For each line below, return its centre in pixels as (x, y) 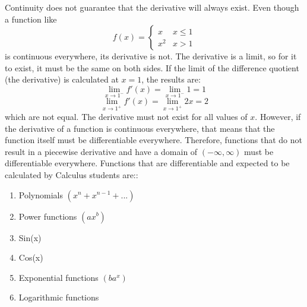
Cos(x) (31, 257)
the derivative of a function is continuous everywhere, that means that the (140, 128)
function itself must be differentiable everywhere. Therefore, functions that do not (153, 140)
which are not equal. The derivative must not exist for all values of (126, 116)
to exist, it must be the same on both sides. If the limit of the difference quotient (152, 67)
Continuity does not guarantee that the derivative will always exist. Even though (152, 7)
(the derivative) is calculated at (62, 79)
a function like (31, 19)
